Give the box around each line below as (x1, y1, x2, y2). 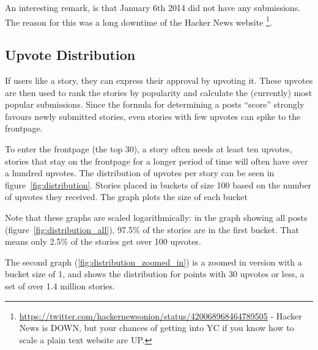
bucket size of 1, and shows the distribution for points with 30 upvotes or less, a (5, 267, 305, 280)
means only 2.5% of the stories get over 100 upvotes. (5, 235, 201, 248)
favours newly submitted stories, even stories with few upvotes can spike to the (5, 110, 301, 122)
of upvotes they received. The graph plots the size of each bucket (5, 190, 248, 203)
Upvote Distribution (5, 45, 136, 64)
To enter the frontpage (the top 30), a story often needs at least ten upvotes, (5, 143, 292, 155)
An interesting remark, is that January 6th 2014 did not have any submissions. (5, 1, 301, 13)
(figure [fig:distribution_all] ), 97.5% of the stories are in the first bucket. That (5, 223, 299, 236)
